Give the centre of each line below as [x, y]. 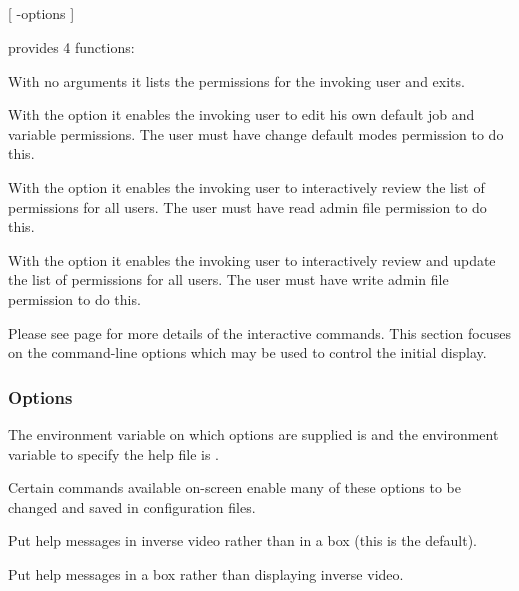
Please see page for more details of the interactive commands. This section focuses [259, 332]
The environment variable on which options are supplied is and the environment [253, 433]
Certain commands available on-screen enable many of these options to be [235, 487]
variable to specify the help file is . [113, 453]
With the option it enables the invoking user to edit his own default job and [241, 114]
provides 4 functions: [71, 46]
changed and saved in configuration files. [132, 506]
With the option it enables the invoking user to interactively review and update [252, 259]
